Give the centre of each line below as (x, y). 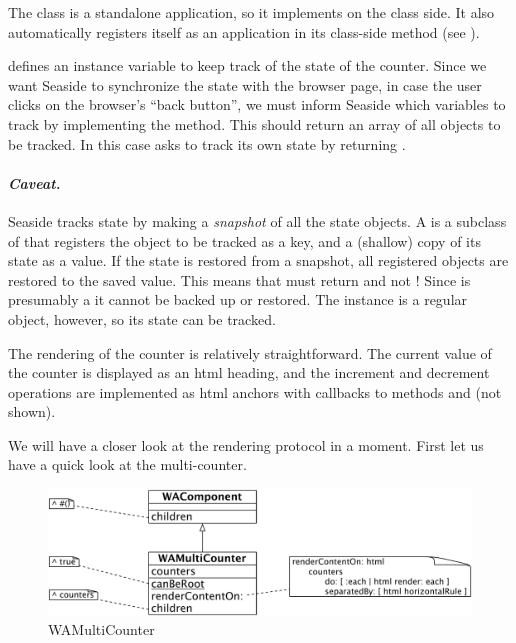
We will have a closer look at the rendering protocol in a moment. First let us (246, 444)
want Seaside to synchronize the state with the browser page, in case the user (245, 84)
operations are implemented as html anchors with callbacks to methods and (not (255, 391)
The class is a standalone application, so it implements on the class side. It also (251, 12)
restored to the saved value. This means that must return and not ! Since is (239, 279)
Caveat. (34, 182)
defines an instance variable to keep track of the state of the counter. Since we (247, 65)
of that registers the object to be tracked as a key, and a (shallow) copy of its (244, 240)
